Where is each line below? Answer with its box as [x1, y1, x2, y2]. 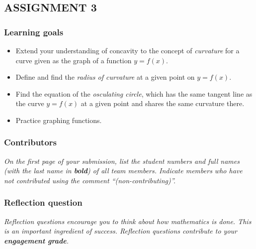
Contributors [4, 136, 57, 148]
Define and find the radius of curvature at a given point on [15, 72, 195, 82]
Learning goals [4, 25, 64, 38]
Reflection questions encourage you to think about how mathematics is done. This [4, 216, 252, 226]
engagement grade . [4, 235, 69, 246]
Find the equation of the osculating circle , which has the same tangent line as [15, 88, 253, 99]
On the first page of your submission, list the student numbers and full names [4, 155, 240, 166]
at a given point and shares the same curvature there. [81, 98, 245, 109]
